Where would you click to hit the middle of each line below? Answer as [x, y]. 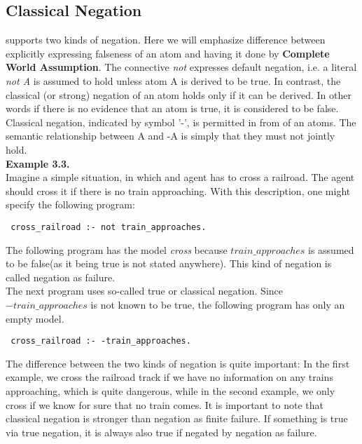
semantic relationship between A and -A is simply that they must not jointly [170, 136]
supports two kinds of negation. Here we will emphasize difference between [166, 40]
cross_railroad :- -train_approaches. [101, 341]
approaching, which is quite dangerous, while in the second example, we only [170, 390]
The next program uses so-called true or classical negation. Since [145, 291]
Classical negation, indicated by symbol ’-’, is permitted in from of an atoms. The [181, 122]
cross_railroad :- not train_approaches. [109, 227]
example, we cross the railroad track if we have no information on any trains [169, 377]
